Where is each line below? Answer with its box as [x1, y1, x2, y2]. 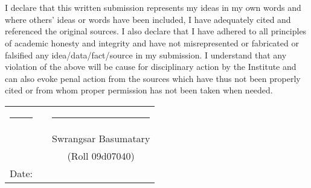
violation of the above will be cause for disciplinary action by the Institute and [5, 60, 297, 73]
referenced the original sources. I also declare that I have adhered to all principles [5, 25, 307, 37]
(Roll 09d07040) [67, 148, 135, 163]
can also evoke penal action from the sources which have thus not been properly [5, 72, 301, 84]
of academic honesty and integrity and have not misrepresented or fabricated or [5, 36, 299, 49]
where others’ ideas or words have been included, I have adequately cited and [5, 13, 291, 25]
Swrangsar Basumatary [52, 131, 150, 145]
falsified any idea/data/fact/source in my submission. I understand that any [5, 48, 287, 61]
